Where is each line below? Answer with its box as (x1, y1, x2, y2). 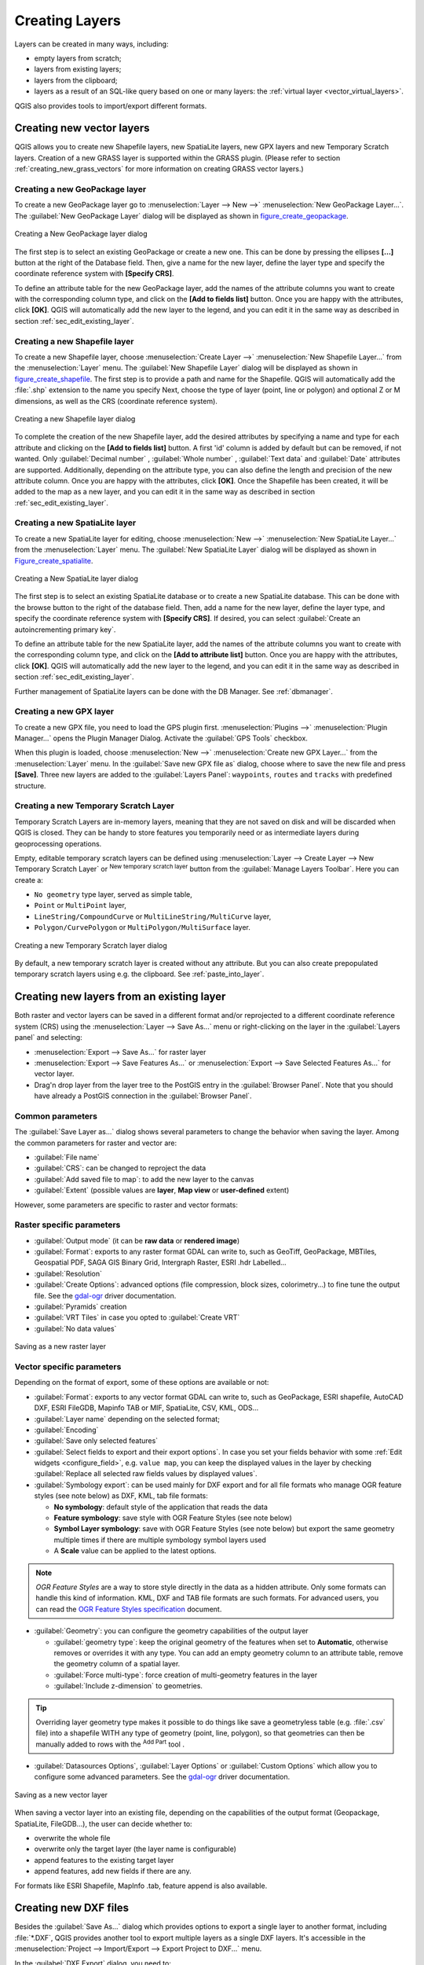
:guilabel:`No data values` (34, 1324, 117, 1333)
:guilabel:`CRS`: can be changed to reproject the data (34, 1163, 207, 1173)
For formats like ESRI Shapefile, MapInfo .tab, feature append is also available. (14, 1881, 268, 1890)
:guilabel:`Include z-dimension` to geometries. (53, 1681, 203, 1691)
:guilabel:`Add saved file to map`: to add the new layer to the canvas (34, 1174, 254, 1184)
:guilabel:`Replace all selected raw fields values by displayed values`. (34, 1469, 258, 1478)
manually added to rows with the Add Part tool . (35, 1738, 185, 1749)
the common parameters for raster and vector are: (14, 1138, 177, 1148)
